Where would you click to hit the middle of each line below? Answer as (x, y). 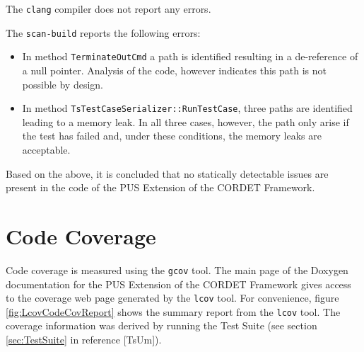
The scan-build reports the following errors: (103, 32)
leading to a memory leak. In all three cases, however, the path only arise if (186, 121)
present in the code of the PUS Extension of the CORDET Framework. (160, 187)
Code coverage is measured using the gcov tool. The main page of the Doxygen (177, 269)
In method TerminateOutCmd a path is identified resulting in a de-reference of (190, 56)
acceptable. (46, 149)
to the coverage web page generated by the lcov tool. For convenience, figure (172, 298)
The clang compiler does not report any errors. (108, 8)
